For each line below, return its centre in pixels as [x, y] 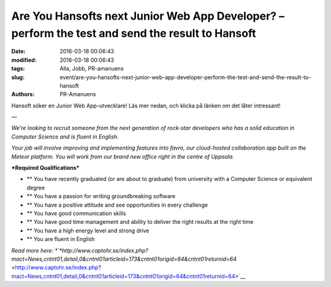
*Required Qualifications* [45, 168]
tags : [18, 69]
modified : [24, 60]
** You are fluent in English [61, 239]
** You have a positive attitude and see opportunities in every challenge [117, 205]
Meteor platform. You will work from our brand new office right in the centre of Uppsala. [123, 156]
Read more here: [32, 250]
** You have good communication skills [76, 213]
